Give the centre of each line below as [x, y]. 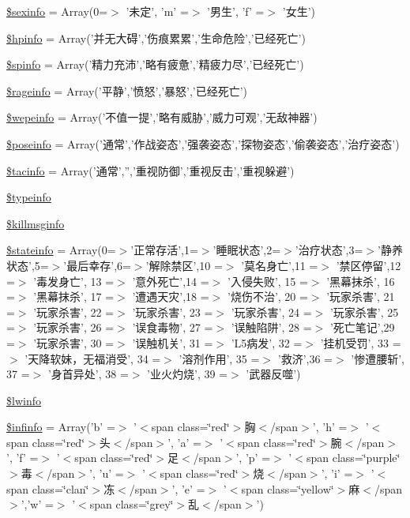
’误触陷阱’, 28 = [271, 327]
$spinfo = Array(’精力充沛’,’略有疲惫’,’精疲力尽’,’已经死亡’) [155, 64]
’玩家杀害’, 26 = [74, 327]
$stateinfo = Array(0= [61, 250]
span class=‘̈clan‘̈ [48, 488]
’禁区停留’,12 [369, 265]
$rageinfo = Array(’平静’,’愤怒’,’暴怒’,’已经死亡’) [127, 90]
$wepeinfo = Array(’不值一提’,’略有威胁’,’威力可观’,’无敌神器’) [162, 117]
